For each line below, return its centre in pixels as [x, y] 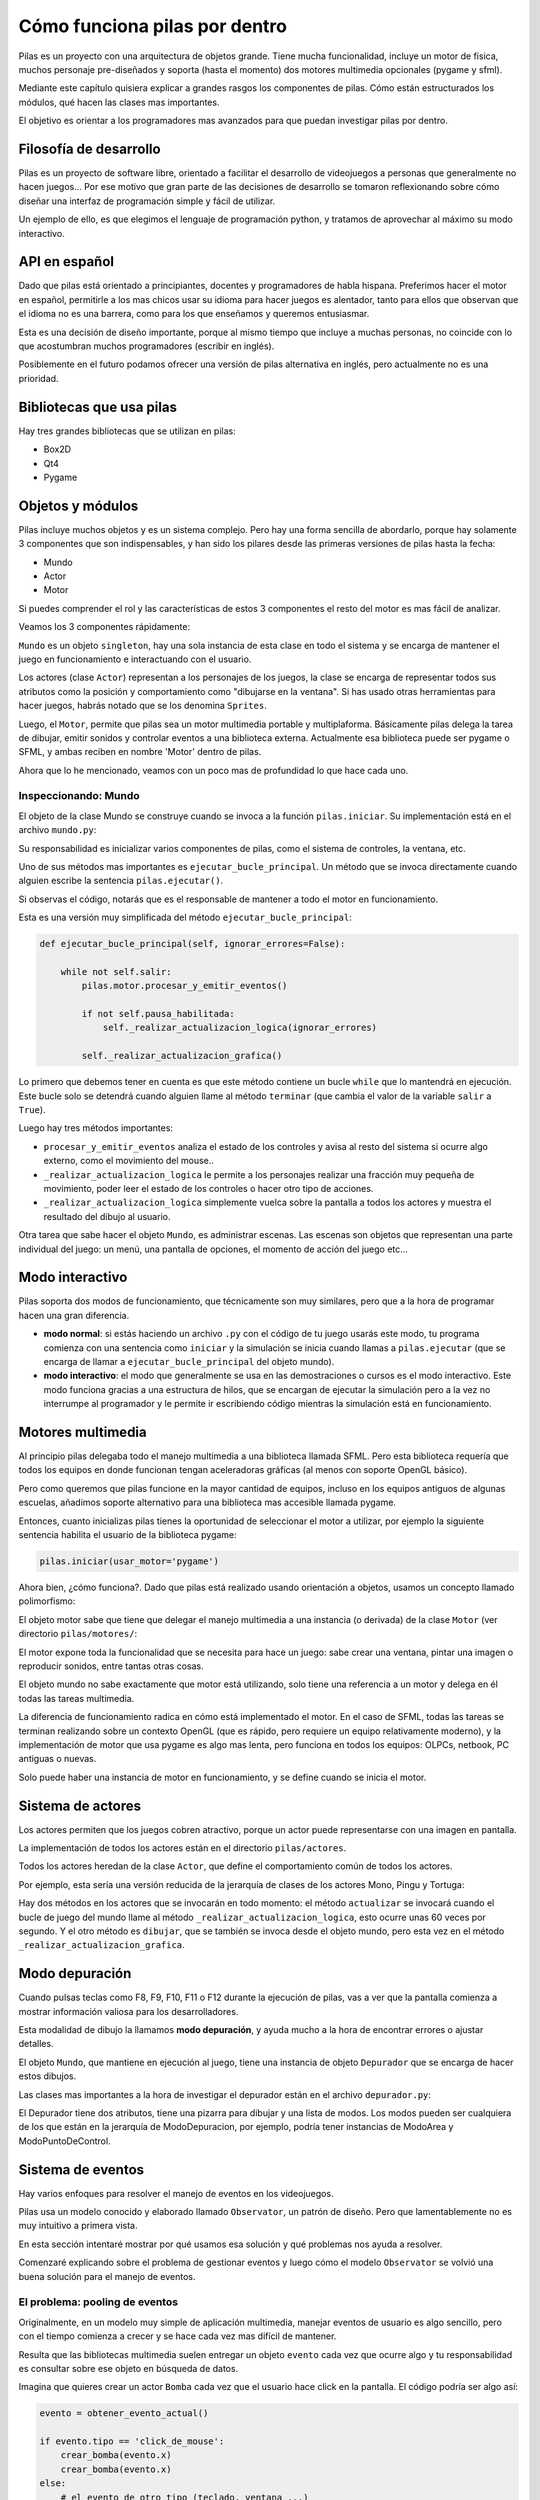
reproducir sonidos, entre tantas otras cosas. [111, 1666]
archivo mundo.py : [57, 830]
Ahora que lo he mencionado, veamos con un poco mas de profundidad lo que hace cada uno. [213, 770]
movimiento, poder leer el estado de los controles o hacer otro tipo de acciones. [208, 1188]
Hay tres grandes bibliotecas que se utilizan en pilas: [127, 431]
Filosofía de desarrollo [89, 148]
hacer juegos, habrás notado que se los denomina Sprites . [142, 706]
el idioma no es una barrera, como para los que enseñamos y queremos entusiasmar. [194, 314]
